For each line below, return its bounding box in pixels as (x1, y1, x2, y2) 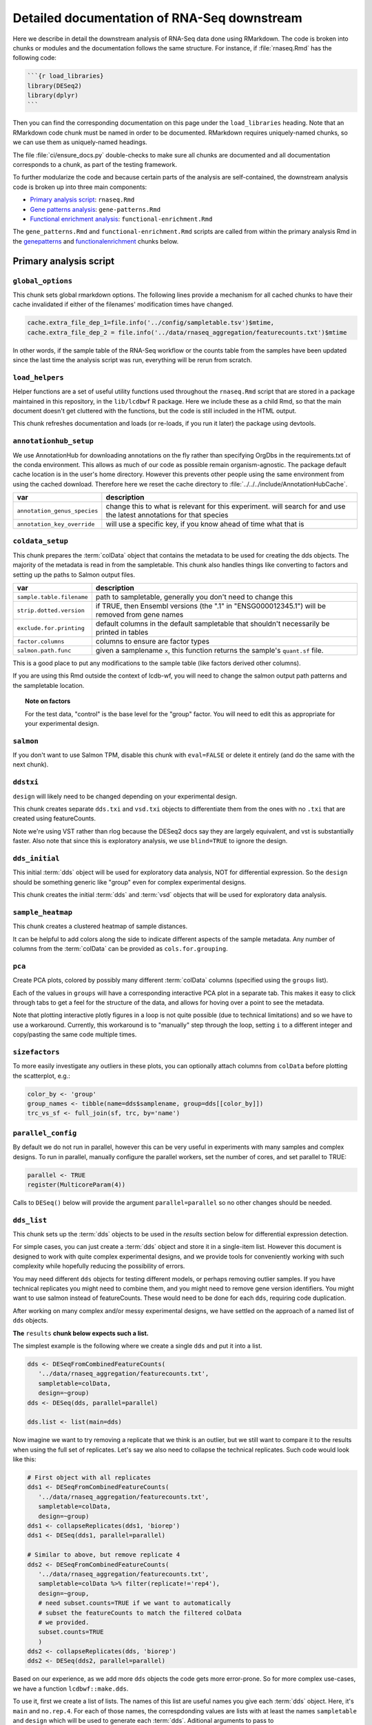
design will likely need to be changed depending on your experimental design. (12, 792, 238, 800)
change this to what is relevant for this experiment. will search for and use (105, 502, 346, 511)
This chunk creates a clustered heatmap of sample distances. (12, 922, 188, 931)
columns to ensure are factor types (95, 637, 210, 646)
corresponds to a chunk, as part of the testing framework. (12, 161, 177, 169)
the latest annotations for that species (105, 511, 229, 520)
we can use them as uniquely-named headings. (12, 138, 147, 146)
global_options (12, 276, 72, 286)
